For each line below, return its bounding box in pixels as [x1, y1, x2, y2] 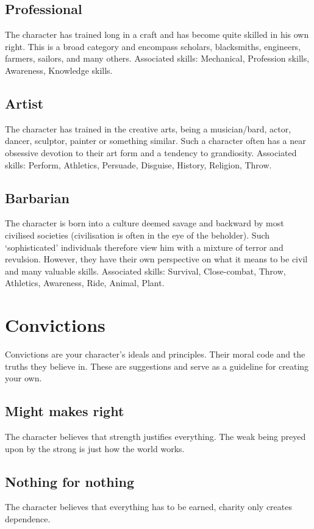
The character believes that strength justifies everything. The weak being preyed [5, 430, 306, 443]
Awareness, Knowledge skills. [5, 63, 113, 76]
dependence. [5, 513, 51, 525]
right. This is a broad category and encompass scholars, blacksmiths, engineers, [5, 40, 301, 52]
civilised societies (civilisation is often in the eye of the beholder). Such [5, 228, 270, 241]
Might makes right [5, 401, 124, 420]
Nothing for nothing [5, 472, 134, 491]
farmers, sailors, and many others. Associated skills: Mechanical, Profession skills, [5, 52, 310, 65]
